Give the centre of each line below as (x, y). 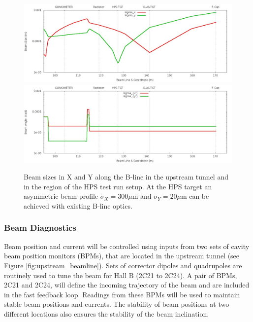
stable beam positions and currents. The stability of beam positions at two (117, 304)
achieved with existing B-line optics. (78, 205)
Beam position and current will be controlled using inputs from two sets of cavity (127, 246)
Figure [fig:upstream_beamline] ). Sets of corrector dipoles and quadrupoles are (123, 265)
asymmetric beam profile (61, 196)
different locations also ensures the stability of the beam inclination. (107, 313)
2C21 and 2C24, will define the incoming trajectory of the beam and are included (127, 285)
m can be (195, 196)
